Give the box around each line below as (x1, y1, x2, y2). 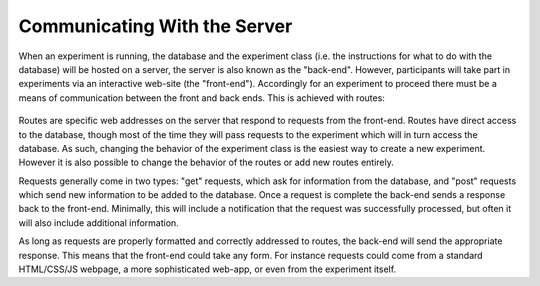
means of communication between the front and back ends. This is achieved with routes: (18, 91, 385, 104)
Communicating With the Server (18, 15, 293, 37)
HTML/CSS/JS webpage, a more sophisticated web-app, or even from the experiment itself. (18, 263, 397, 275)
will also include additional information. (18, 216, 179, 229)
